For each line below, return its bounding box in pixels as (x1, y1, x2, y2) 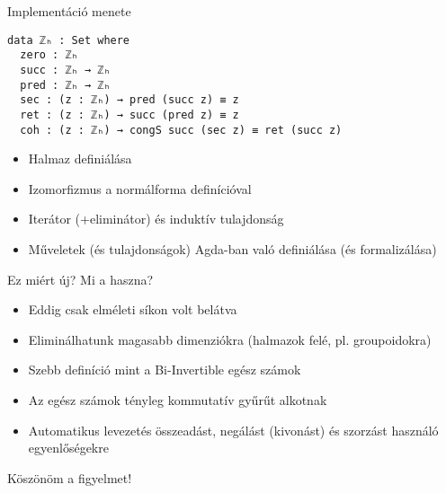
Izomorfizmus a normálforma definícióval (28, 179, 252, 198)
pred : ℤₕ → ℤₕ (20, 78, 111, 92)
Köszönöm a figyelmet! (7, 468, 132, 487)
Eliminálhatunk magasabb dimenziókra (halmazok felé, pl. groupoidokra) (28, 330, 432, 348)
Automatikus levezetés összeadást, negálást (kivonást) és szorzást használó (28, 420, 439, 439)
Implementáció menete (7, 2, 131, 20)
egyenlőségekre (28, 438, 109, 457)
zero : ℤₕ (20, 48, 78, 62)
